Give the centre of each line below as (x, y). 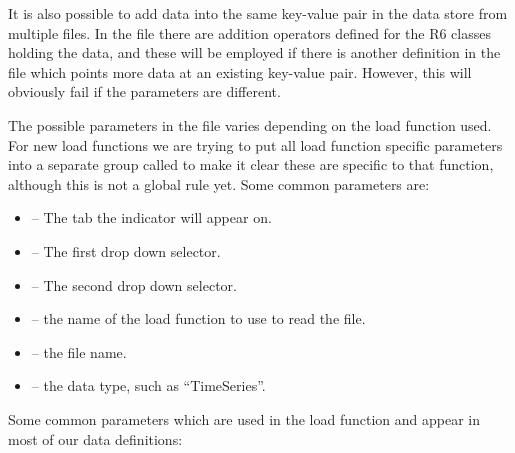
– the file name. (79, 351)
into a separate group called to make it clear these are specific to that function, (251, 164)
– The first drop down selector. (126, 250)
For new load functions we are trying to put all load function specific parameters (255, 144)
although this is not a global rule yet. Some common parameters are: (219, 183)
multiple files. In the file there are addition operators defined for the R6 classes (249, 32)
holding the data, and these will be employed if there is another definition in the (254, 52)
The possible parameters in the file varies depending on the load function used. (250, 124)
